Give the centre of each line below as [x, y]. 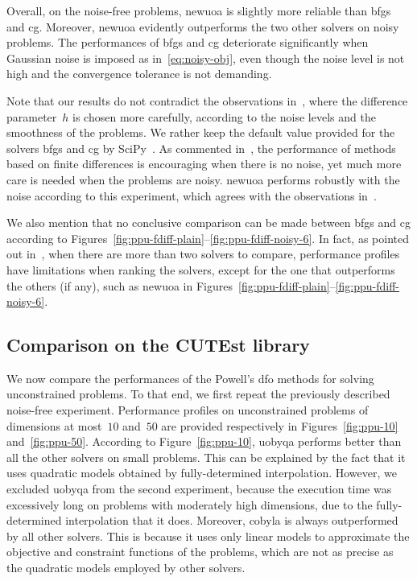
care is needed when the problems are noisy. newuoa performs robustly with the [203, 179]
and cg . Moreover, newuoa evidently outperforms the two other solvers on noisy [203, 26]
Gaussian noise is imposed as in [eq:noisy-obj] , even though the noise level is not [206, 58]
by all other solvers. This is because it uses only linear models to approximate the [208, 536]
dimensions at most [54, 425]
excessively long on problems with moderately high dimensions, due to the [190, 504]
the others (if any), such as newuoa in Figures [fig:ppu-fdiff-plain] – [171, 285]
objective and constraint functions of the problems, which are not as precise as [200, 552]
